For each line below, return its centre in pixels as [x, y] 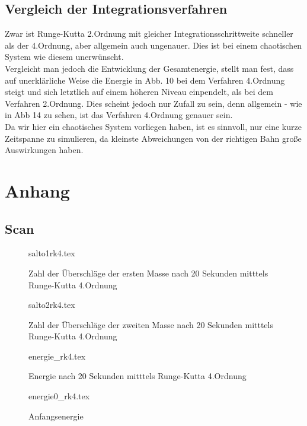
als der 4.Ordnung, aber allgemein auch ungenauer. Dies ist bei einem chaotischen [153, 45]
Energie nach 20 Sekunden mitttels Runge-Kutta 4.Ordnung [137, 376]
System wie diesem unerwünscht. [64, 57]
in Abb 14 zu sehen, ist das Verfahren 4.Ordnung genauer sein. [119, 115]
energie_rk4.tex [57, 356]
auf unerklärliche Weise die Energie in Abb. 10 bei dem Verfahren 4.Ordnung [145, 80]
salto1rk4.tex [52, 253]
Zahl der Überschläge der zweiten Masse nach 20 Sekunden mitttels [151, 324]
